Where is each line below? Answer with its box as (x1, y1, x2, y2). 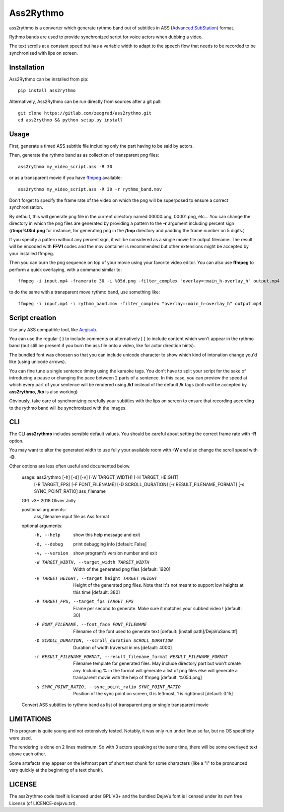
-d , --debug (34, 541, 63, 547)
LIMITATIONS (9, 715, 52, 723)
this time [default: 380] (73, 589, 120, 595)
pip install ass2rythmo (18, 88, 76, 93)
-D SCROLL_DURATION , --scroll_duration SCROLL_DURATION (34, 638, 173, 643)
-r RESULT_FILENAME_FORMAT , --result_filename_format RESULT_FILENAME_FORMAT (34, 654, 228, 659)
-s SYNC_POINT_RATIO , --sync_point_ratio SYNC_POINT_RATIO (34, 684, 181, 690)
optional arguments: (21, 523, 63, 529)
